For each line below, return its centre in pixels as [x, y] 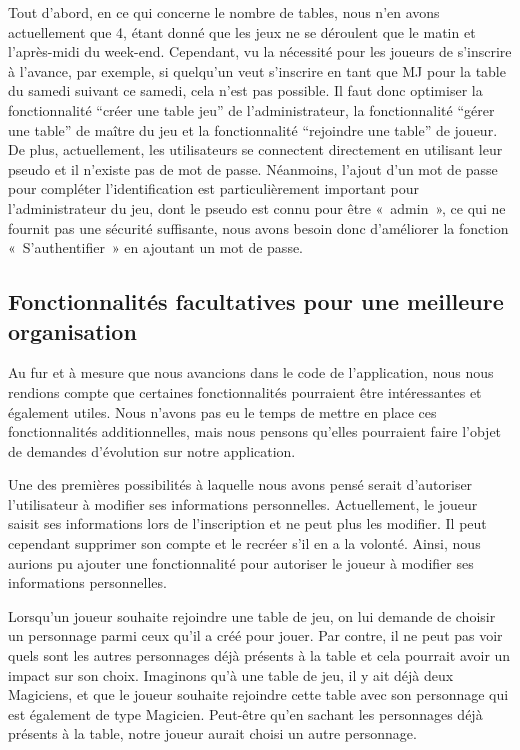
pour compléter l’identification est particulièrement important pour [214, 188]
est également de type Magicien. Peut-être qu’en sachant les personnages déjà [245, 713]
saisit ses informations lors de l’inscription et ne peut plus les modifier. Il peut [247, 523]
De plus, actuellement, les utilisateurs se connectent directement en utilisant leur [255, 149]
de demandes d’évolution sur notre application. [152, 450]
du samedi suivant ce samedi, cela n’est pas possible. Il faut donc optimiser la [245, 90]
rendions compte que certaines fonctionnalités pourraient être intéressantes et [245, 391]
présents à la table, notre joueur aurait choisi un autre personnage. [212, 733]
